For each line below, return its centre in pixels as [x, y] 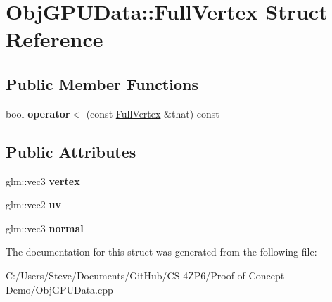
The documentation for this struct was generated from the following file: [161, 252]
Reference [55, 39]
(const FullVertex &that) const [153, 113]
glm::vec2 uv [33, 205]
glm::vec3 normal [45, 228]
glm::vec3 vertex [43, 181]
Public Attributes [71, 151]
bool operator [38, 113]
